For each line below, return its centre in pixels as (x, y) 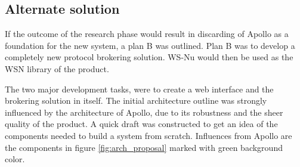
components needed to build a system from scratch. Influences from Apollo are (149, 135)
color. (15, 159)
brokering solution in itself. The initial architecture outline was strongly (136, 100)
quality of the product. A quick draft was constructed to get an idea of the (141, 124)
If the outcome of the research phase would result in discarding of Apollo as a (147, 34)
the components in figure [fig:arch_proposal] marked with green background (144, 147)
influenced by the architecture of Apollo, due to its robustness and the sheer (144, 112)
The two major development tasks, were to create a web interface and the (139, 89)
